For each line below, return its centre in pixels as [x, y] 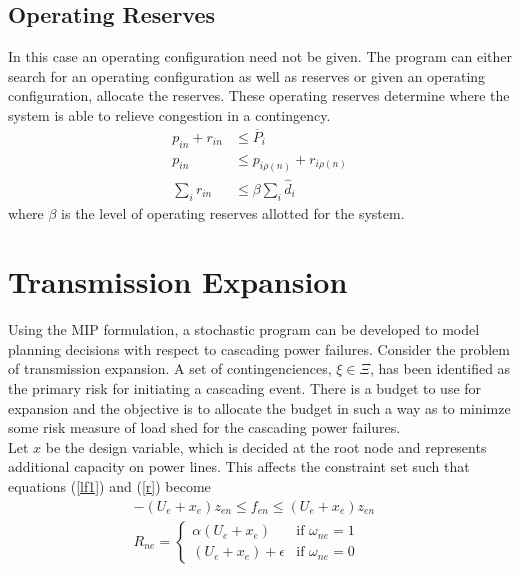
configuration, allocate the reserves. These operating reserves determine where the [259, 95]
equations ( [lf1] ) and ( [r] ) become [109, 486]
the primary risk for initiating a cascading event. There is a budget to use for [245, 388]
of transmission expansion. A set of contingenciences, [170, 368]
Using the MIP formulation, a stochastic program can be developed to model [244, 329]
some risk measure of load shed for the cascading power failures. [204, 427]
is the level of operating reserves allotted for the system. [233, 212]
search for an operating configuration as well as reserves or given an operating [247, 75]
